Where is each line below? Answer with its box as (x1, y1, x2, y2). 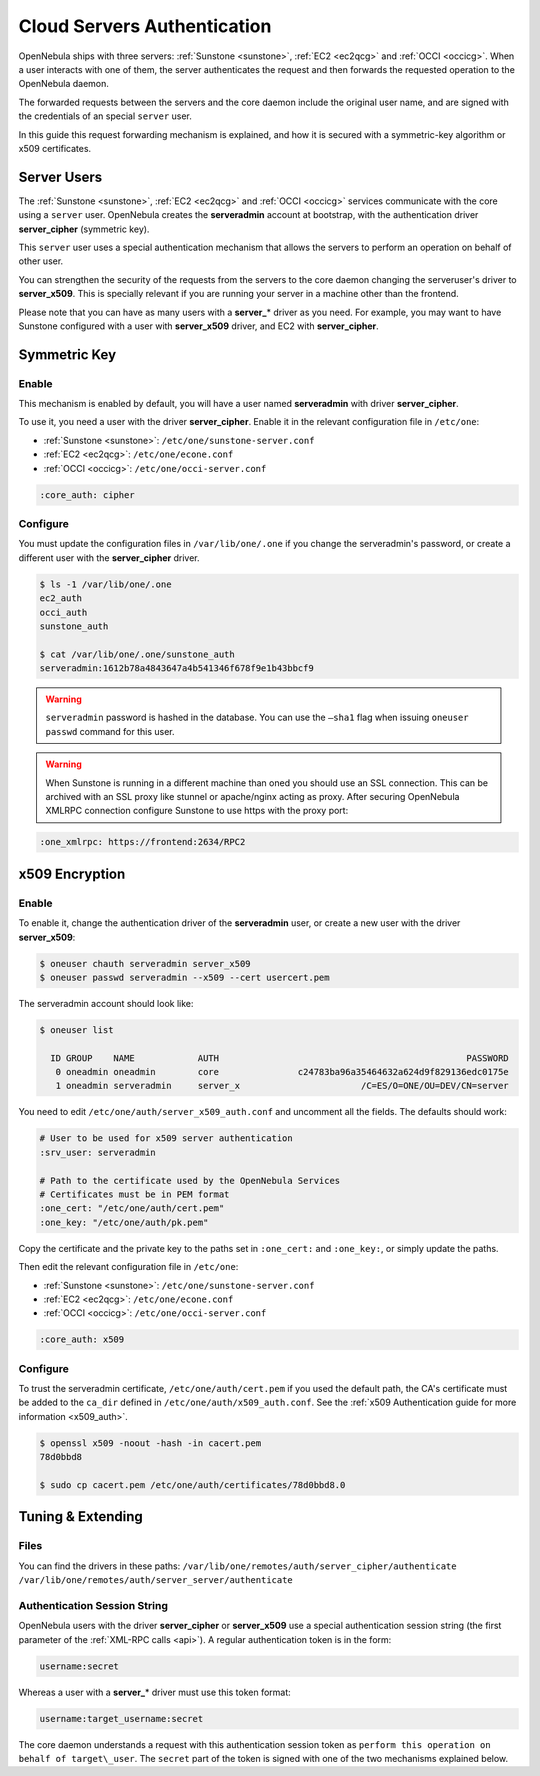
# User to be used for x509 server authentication (39, 1133, 294, 1144)
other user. (18, 255, 64, 267)
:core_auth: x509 (39, 1334, 125, 1345)
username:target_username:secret (39, 1713, 204, 1724)
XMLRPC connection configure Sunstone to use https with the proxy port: (45, 805, 349, 817)
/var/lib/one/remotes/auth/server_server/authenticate (18, 1575, 294, 1586)
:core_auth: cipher (39, 489, 135, 500)
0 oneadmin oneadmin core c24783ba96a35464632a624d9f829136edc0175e (55, 1066, 509, 1078)
